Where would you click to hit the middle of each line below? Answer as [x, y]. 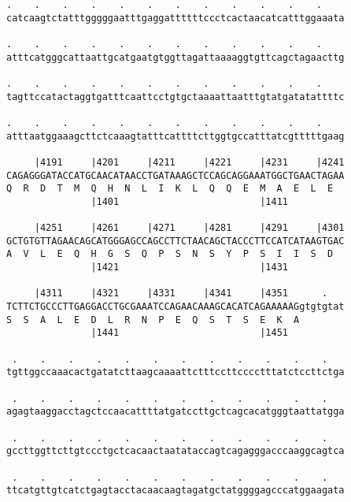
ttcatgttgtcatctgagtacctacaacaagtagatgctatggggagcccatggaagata [175, 491]
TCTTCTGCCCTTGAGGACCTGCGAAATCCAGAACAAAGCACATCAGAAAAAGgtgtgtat [175, 307]
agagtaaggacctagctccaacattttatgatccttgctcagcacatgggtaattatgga [175, 412]
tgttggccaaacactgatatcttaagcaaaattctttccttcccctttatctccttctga [175, 372]
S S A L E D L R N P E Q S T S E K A [153, 320]
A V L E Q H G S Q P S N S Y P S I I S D [170, 254]
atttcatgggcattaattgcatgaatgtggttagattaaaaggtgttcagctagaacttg [175, 57]
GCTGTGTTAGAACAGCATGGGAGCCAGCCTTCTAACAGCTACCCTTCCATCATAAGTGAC [175, 241]
